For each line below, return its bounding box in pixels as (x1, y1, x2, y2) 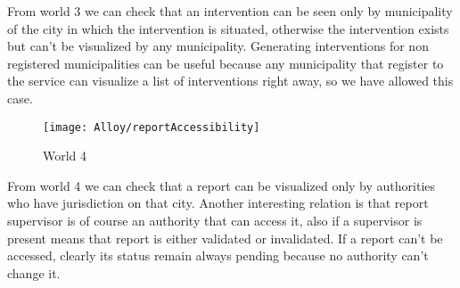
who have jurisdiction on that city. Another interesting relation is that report (7, 193, 429, 212)
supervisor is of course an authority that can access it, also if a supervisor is (7, 211, 423, 229)
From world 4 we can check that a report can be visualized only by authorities (7, 176, 436, 194)
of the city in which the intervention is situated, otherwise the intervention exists (7, 19, 449, 37)
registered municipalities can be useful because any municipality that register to (7, 53, 444, 72)
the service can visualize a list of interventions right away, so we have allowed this (7, 71, 454, 90)
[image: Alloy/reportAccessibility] (43, 120, 260, 134)
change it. (7, 263, 61, 282)
